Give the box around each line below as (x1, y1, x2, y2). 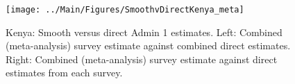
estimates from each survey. (6, 65, 123, 80)
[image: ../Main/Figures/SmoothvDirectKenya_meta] (6, 5, 244, 15)
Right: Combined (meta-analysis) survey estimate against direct (6, 51, 278, 66)
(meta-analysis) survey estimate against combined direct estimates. (6, 38, 291, 53)
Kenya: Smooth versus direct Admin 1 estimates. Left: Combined (6, 24, 283, 39)
